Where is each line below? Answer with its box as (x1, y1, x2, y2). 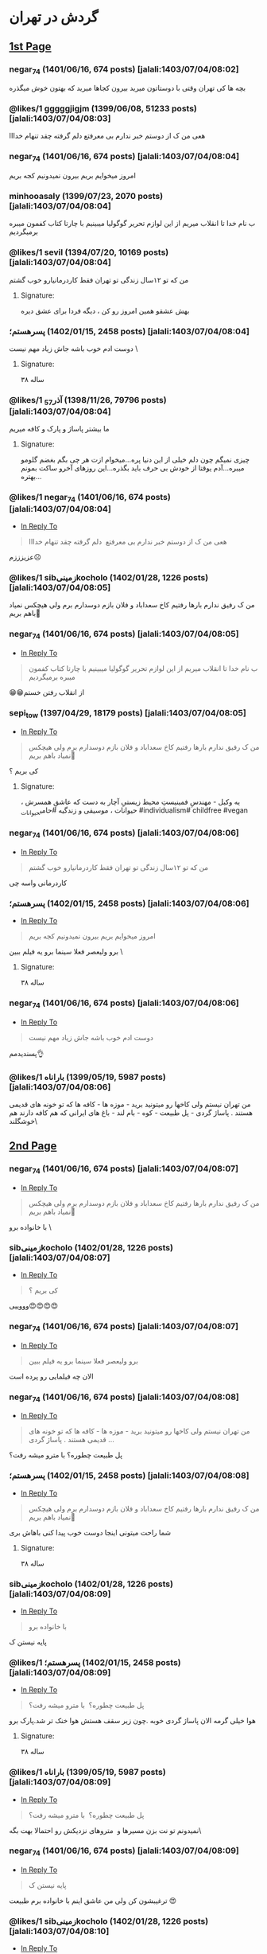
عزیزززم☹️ (9, 552, 42, 562)
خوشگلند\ (9, 1116, 38, 1125)
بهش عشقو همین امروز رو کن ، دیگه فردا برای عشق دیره (20, 306, 190, 315)
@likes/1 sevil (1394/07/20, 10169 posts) (9, 247, 169, 258)
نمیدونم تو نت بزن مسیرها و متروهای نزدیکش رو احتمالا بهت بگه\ (9, 1825, 202, 1835)
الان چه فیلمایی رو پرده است (9, 1371, 94, 1381)
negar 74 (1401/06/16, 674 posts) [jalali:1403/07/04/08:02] (9, 64, 239, 76)
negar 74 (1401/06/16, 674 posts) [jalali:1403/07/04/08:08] (9, 1391, 239, 1404)
